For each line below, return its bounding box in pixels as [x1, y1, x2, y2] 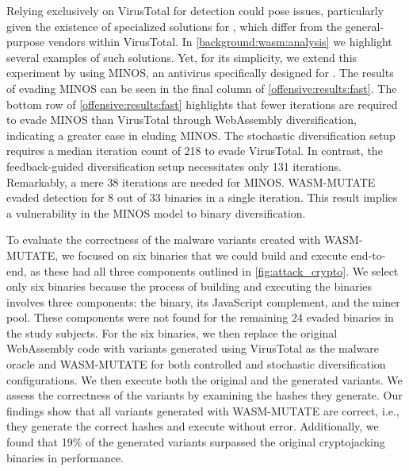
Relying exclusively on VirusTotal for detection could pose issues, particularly [6, 2, 384, 18]
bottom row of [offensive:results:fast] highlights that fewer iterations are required [6, 95, 398, 112]
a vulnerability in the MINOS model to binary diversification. [6, 204, 306, 221]
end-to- [350, 246, 386, 263]
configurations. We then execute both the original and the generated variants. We [6, 371, 403, 388]
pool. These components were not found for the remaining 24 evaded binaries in [6, 309, 394, 326]
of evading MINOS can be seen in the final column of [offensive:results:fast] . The [6, 79, 397, 96]
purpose [6, 33, 44, 50]
